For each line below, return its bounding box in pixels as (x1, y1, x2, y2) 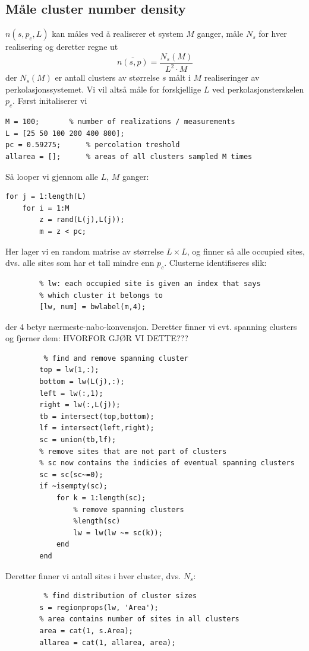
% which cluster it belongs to (39, 291, 163, 300)
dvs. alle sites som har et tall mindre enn (5, 256, 154, 269)
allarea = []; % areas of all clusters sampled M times (5, 152, 253, 161)
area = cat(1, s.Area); (39, 626, 133, 635)
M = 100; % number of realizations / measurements (5, 118, 235, 126)
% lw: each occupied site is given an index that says (39, 279, 261, 288)
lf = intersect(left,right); (39, 424, 154, 433)
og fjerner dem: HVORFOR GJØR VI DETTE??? (5, 332, 188, 344)
